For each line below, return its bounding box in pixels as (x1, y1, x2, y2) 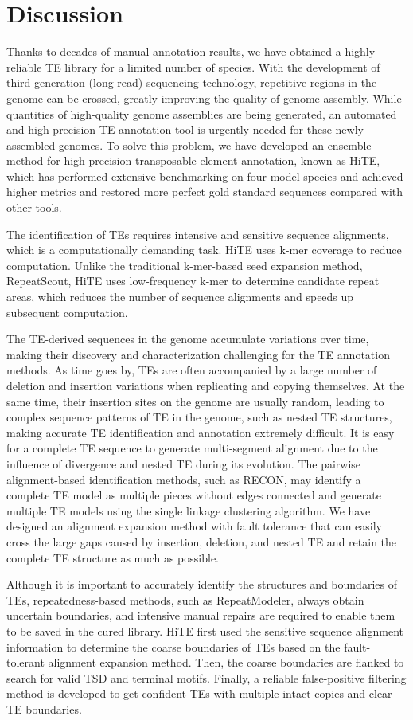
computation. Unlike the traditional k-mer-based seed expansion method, (6, 256, 363, 273)
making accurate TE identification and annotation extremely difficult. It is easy (6, 424, 395, 440)
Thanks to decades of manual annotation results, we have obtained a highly (6, 43, 376, 60)
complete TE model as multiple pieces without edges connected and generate (6, 487, 381, 503)
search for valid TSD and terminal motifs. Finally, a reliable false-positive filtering (6, 669, 407, 686)
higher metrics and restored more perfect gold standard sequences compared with (6, 183, 403, 200)
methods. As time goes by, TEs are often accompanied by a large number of (6, 362, 377, 378)
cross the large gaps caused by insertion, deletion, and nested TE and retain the (6, 533, 397, 550)
